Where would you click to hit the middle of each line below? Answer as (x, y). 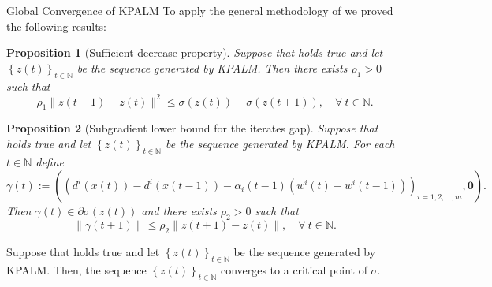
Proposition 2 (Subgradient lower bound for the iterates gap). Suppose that (192, 128)
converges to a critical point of (294, 269)
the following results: (56, 26)
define (50, 161)
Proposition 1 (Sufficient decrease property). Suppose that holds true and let (195, 52)
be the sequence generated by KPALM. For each (280, 144)
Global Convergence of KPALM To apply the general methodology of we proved (200, 10)
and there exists (179, 211)
